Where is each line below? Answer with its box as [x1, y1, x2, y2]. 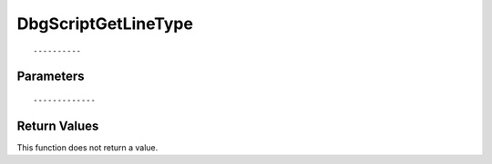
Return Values [16, 118, 99, 133]
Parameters [16, 69, 85, 84]
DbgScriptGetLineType [16, 14, 193, 34]
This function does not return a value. [16, 141, 159, 153]
